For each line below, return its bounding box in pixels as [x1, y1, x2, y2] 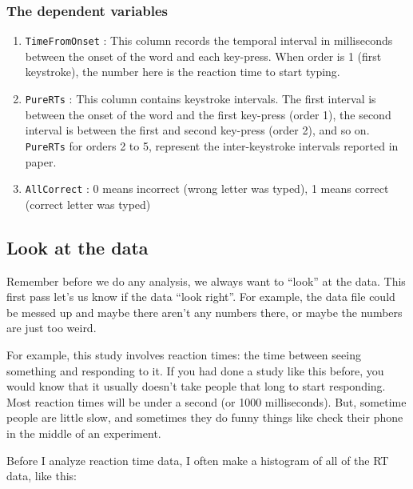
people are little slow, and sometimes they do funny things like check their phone [6, 409, 403, 426]
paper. [25, 153, 57, 170]
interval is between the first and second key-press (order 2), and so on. [25, 122, 370, 138]
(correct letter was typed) [25, 195, 151, 212]
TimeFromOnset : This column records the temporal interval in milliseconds [25, 32, 393, 49]
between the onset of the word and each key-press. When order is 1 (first [25, 47, 382, 64]
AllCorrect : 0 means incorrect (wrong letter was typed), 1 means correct [25, 180, 389, 197]
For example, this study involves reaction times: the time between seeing [6, 346, 361, 363]
